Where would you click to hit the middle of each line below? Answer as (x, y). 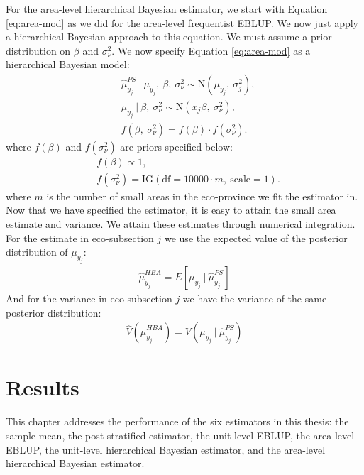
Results (43, 387)
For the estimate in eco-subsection (80, 237)
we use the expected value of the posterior (256, 237)
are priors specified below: (176, 146)
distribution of (37, 252)
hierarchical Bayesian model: (68, 64)
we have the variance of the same (255, 299)
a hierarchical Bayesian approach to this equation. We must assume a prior (169, 37)
